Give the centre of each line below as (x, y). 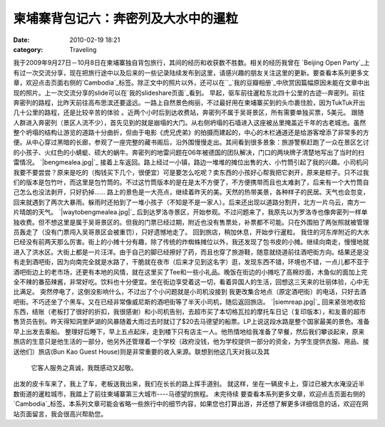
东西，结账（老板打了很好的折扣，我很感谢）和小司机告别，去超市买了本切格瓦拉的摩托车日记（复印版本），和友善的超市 (190, 312)
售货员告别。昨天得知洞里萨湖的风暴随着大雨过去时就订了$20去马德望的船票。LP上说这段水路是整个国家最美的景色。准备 (191, 322)
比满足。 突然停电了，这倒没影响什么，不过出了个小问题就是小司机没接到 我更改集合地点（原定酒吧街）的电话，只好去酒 (190, 292)
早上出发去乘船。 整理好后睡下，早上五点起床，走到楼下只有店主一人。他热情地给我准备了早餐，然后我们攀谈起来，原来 (189, 332)
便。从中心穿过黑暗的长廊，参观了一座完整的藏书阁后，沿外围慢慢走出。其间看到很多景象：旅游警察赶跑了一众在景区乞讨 (191, 142)
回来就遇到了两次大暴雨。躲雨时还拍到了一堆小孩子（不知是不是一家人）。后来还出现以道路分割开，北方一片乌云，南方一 (190, 202)
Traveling (83, 49)
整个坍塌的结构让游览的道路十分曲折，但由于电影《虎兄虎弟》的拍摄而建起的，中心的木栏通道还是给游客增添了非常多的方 (191, 132)
